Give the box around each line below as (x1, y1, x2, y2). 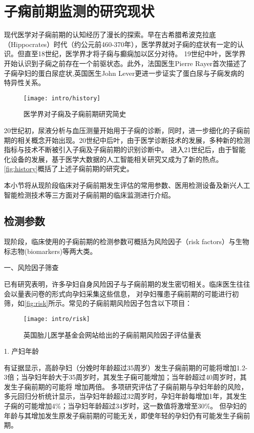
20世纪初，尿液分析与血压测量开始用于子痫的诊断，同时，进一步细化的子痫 (4, 125, 243, 135)
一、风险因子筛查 (4, 262, 59, 273)
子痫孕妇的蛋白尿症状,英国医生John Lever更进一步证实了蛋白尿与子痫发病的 (4, 68, 244, 78)
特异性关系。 (4, 77, 45, 88)
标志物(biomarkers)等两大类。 (4, 246, 97, 256)
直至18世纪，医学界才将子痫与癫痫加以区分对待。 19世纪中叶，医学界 (24, 48, 246, 59)
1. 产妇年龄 (4, 346, 39, 356)
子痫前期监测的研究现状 (4, 1, 155, 21)
